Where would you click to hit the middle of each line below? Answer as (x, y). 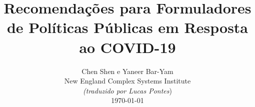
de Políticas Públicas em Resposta (127, 27)
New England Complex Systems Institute (127, 81)
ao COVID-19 (127, 47)
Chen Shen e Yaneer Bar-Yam (127, 71)
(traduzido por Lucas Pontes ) (127, 90)
